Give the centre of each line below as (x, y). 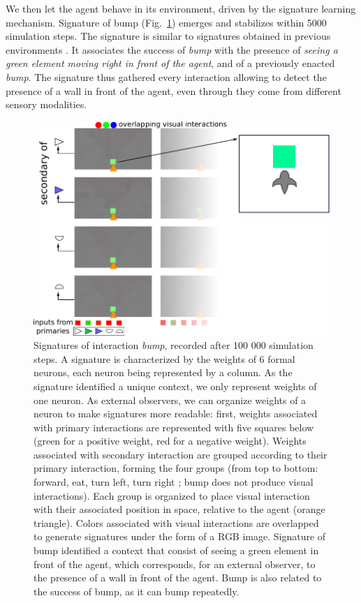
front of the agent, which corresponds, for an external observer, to (175, 564)
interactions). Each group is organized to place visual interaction (172, 495)
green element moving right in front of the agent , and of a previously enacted (170, 63)
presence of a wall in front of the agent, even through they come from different (174, 90)
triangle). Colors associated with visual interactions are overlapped (176, 522)
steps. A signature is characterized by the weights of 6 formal (164, 358)
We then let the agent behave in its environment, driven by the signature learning (181, 8)
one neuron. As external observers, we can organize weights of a (170, 400)
